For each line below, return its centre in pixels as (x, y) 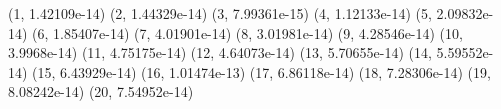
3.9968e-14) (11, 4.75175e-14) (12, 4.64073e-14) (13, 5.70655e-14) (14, (220, 52)
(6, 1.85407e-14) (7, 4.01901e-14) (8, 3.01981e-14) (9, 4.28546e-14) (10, (247, 32)
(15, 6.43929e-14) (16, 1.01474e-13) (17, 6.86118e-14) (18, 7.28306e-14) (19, (261, 71)
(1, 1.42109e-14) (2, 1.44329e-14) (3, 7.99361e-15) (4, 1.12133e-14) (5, (220, 13)
